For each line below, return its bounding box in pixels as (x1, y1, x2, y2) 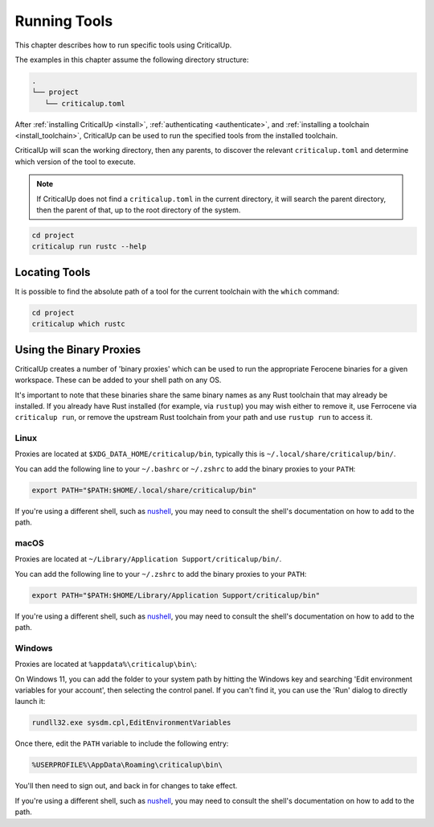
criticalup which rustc (31, 319, 126, 329)
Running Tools (14, 12, 113, 30)
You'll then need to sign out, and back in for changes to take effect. (14, 781, 238, 791)
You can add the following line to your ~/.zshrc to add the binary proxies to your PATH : (14, 569, 307, 578)
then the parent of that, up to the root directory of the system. (36, 205, 241, 215)
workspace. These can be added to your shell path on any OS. (14, 375, 222, 385)
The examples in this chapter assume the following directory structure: (14, 55, 249, 64)
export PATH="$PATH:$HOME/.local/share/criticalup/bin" (31, 485, 257, 495)
